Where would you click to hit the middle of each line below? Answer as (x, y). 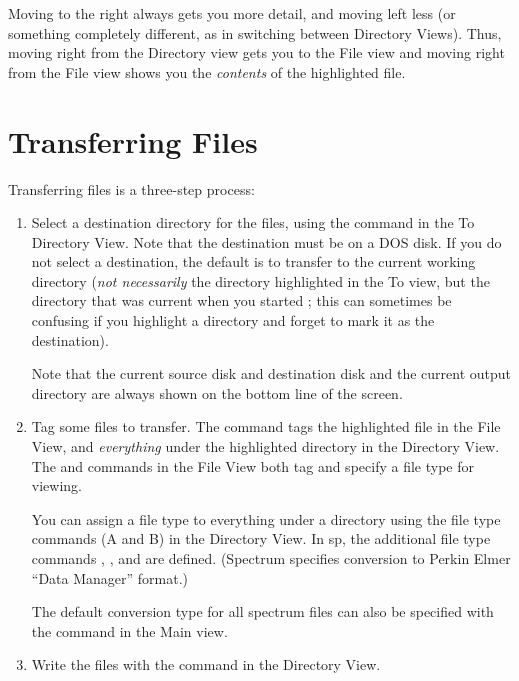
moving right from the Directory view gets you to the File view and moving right (256, 52)
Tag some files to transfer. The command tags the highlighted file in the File (266, 426)
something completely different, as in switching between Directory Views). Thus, (255, 32)
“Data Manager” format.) (110, 577)
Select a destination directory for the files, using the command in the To (253, 222)
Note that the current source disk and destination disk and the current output (271, 373)
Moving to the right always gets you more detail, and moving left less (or (232, 13)
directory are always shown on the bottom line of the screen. (217, 392)
